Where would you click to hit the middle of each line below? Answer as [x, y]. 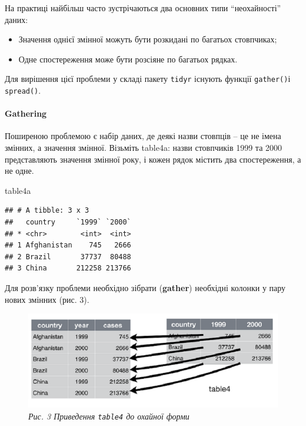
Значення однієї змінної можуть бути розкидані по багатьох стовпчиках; [148, 39]
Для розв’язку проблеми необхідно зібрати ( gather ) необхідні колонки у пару [145, 288]
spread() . [23, 90]
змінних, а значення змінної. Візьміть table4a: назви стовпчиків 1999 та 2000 [144, 148]
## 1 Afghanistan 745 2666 [68, 245]
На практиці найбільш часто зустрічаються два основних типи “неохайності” [143, 8]
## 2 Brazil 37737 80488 [68, 257]
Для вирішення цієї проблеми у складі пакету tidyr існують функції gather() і [148, 79]
